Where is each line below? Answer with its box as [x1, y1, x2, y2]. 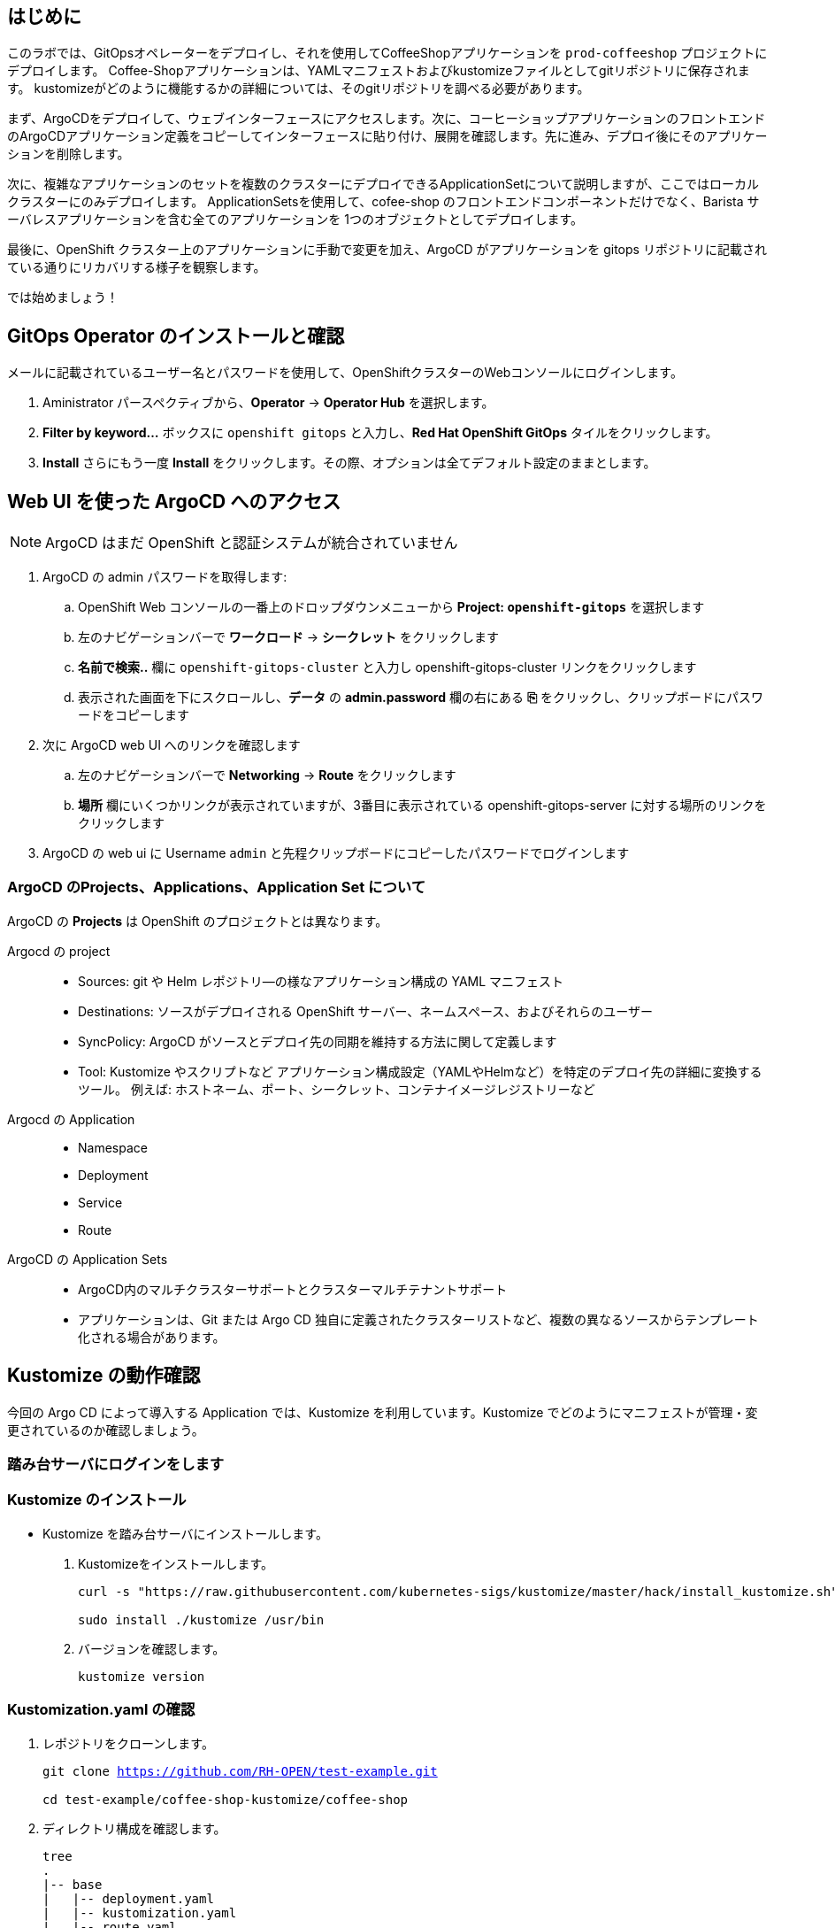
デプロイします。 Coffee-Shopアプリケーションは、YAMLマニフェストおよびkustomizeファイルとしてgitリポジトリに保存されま [7, 63, 750, 79]
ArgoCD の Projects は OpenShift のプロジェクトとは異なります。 [7, 913, 388, 929]
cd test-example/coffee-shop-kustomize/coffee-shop [42, 1792, 409, 1807]
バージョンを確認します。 [78, 1640, 226, 1656]
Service [78, 1194, 123, 1210]
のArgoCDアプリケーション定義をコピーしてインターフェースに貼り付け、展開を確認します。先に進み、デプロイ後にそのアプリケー [7, 128, 768, 144]
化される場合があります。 [78, 1329, 226, 1345]
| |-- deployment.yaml [42, 1891, 214, 1906]
